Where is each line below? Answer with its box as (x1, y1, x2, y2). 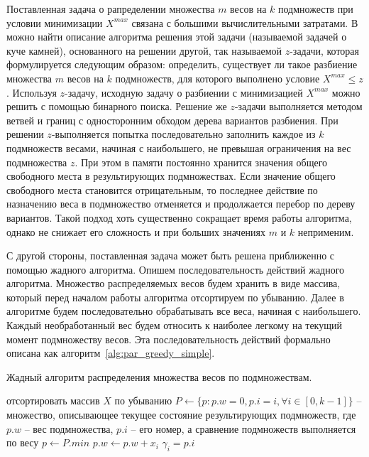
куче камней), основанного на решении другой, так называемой (6, 43, 282, 58)
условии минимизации (6, 15, 103, 30)
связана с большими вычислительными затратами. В (131, 15, 358, 30)
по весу (6, 435, 39, 450)
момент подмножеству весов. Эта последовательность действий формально (6, 331, 331, 346)
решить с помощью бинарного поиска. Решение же (6, 99, 227, 114)
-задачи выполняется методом (234, 99, 363, 114)
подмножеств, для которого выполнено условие (115, 70, 320, 85)
